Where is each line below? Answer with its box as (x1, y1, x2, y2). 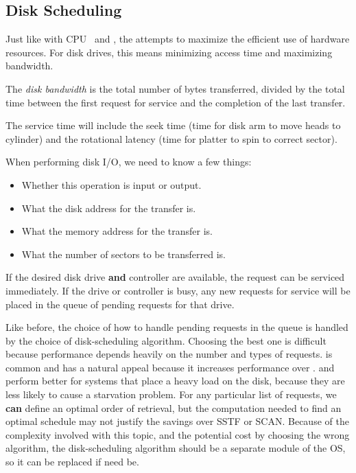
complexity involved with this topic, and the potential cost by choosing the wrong (5, 427, 350, 441)
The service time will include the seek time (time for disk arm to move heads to (5, 118, 341, 132)
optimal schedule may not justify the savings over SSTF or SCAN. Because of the (5, 414, 349, 428)
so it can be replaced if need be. (5, 454, 139, 469)
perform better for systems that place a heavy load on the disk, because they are (5, 373, 345, 388)
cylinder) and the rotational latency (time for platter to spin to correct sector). (5, 131, 337, 146)
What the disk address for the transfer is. (21, 200, 196, 215)
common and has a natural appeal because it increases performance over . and (5, 360, 335, 374)
